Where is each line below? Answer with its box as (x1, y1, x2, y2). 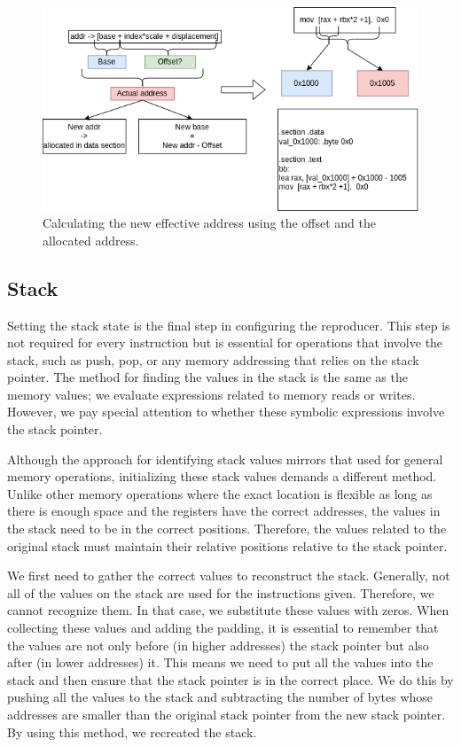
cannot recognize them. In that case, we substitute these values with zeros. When (7, 601, 449, 619)
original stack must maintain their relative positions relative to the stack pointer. (7, 536, 448, 555)
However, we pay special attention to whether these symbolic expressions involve (7, 402, 445, 421)
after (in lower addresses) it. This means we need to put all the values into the (7, 653, 434, 672)
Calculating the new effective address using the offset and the (43, 214, 376, 232)
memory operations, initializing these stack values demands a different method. (7, 467, 437, 486)
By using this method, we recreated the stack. (7, 722, 257, 741)
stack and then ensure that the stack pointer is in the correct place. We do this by (7, 670, 454, 689)
